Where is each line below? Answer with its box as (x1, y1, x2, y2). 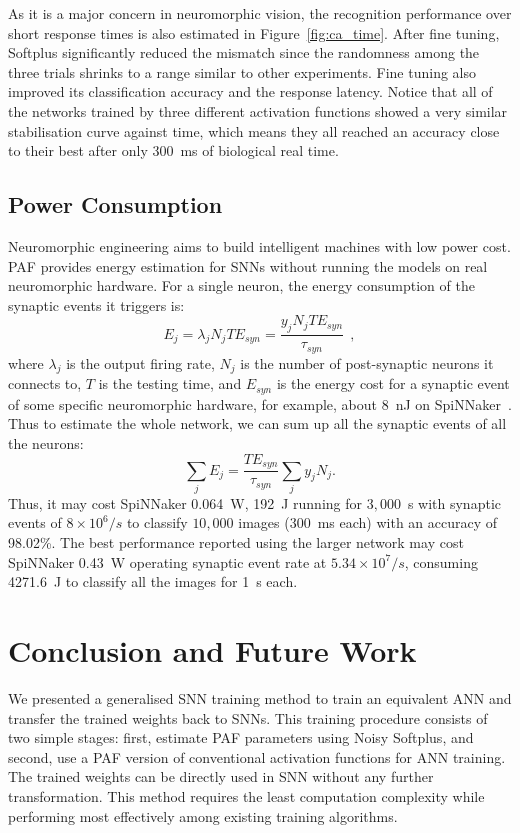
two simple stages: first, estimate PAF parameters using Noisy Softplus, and (8, 727, 474, 748)
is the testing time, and (98, 373, 242, 394)
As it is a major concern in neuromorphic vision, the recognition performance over (8, 3, 512, 23)
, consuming (404, 551, 478, 572)
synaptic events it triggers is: (8, 294, 185, 315)
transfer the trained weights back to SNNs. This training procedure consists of (8, 707, 488, 728)
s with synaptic (407, 492, 501, 513)
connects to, (8, 373, 82, 394)
